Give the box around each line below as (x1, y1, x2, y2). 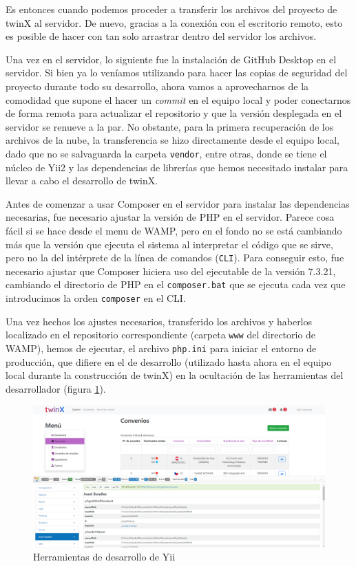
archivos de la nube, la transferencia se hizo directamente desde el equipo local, (6, 133, 339, 147)
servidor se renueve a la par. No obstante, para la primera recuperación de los (6, 119, 334, 133)
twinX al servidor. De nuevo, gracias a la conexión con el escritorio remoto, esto (6, 15, 343, 30)
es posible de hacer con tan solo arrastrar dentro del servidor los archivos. (6, 29, 317, 43)
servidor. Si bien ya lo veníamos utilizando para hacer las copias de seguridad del (6, 65, 348, 80)
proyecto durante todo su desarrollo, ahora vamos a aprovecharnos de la (6, 78, 309, 93)
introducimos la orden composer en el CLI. (6, 291, 186, 305)
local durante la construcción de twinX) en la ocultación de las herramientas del (6, 368, 344, 382)
